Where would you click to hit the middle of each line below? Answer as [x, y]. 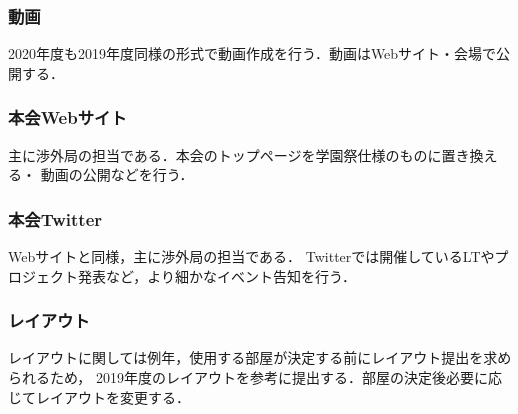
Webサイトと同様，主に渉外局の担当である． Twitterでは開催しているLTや [251, 256]
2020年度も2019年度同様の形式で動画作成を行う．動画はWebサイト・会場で [252, 53]
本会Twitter [55, 218]
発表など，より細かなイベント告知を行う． [216, 275]
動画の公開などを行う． [117, 174]
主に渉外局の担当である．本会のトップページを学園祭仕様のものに [225, 154]
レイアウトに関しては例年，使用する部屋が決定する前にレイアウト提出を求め [260, 357]
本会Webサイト [67, 117]
